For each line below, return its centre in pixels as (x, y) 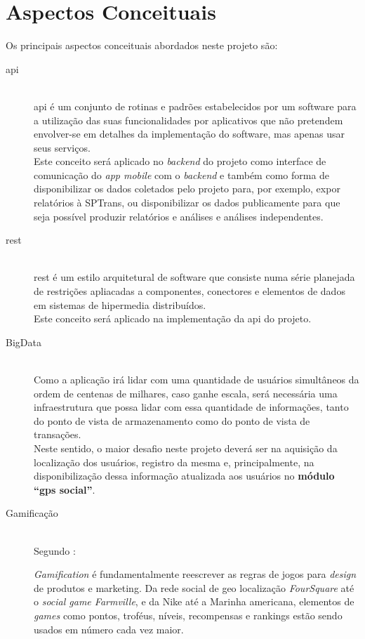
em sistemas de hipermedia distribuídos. (120, 304)
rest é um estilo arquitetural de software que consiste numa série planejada (194, 277)
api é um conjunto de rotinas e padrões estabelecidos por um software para (195, 106)
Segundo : (55, 550)
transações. (58, 434)
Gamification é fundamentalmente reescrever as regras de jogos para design (195, 574)
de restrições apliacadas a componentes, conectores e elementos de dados (190, 291)
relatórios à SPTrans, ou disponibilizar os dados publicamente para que (187, 203)
